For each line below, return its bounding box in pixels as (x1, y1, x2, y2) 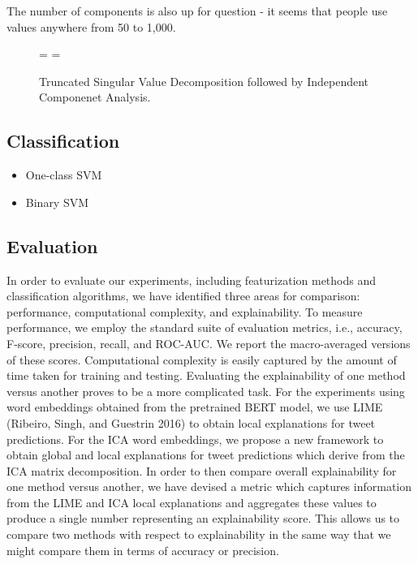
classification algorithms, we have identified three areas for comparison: (6, 287, 360, 304)
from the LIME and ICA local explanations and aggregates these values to (6, 493, 377, 510)
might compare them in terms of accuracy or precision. (6, 541, 279, 558)
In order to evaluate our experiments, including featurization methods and (6, 271, 376, 288)
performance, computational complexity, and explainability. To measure (6, 303, 363, 320)
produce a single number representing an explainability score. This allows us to (6, 510, 400, 527)
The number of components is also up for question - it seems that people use (6, 2, 388, 19)
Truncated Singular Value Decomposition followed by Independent (39, 72, 369, 89)
